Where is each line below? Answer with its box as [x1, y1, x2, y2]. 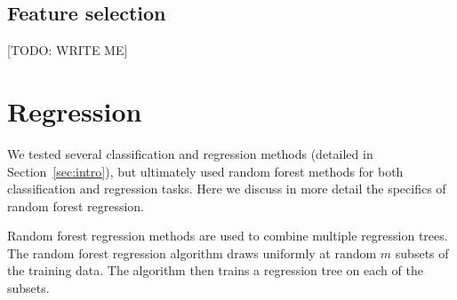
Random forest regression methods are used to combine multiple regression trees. [7, 226, 448, 245]
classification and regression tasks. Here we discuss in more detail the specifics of [7, 179, 446, 198]
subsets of [395, 243, 449, 262]
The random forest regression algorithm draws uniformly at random [7, 243, 377, 262]
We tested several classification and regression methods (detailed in [7, 144, 373, 162]
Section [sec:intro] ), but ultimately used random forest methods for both [7, 162, 404, 180]
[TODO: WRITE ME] [7, 41, 128, 59]
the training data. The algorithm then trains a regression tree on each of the [7, 261, 423, 280]
